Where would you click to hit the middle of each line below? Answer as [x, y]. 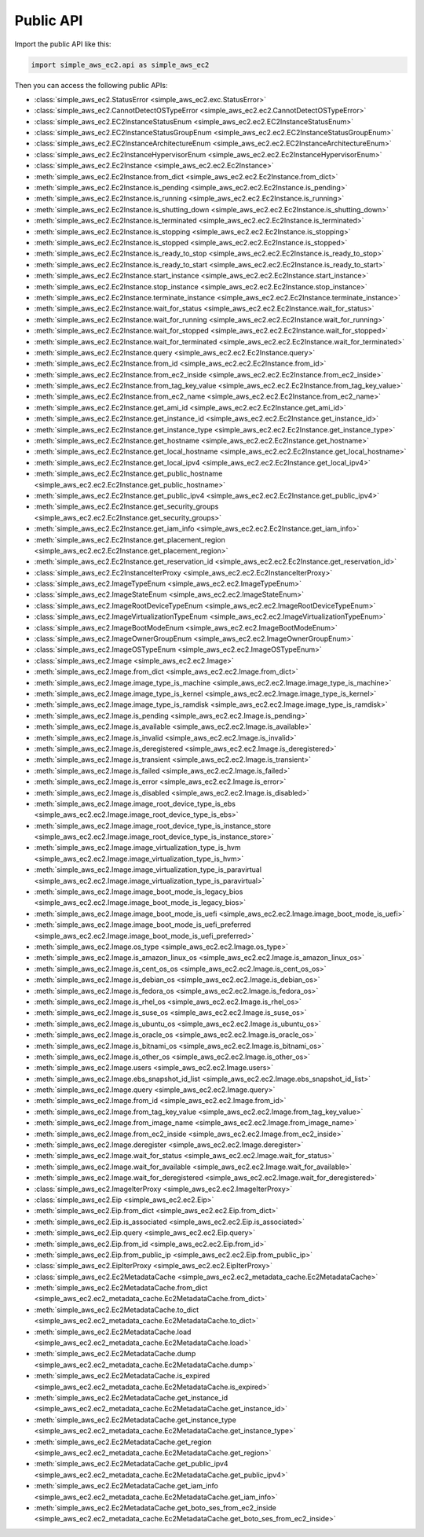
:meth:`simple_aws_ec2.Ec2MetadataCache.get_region [123, 1442]
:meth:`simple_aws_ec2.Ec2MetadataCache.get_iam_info [126, 1486]
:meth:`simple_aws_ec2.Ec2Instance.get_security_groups [126, 506]
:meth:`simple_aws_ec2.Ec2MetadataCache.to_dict [117, 1310]
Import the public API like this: [63, 44]
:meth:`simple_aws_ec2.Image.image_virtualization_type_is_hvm [137, 848]
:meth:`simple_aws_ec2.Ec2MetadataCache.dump [115, 1354]
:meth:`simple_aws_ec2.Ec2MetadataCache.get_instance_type [135, 1420]
